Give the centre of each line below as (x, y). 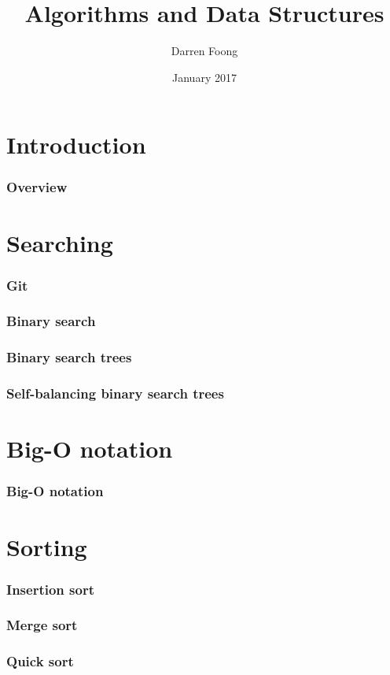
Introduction (76, 145)
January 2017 (204, 77)
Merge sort (42, 625)
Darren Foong (204, 51)
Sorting (47, 546)
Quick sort (40, 661)
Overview (37, 187)
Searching (60, 242)
